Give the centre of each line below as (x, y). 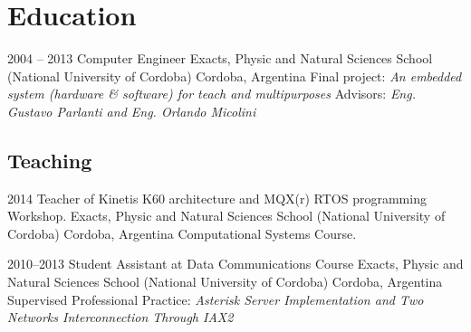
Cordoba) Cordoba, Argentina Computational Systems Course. (182, 233)
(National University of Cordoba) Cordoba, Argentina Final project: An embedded (235, 76)
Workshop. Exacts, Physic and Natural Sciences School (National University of (226, 216)
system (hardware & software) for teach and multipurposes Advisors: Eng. (211, 94)
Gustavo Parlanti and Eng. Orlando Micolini (132, 111)
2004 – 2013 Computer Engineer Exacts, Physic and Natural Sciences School (220, 58)
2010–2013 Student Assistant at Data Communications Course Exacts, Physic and (235, 264)
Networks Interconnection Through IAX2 (120, 317)
